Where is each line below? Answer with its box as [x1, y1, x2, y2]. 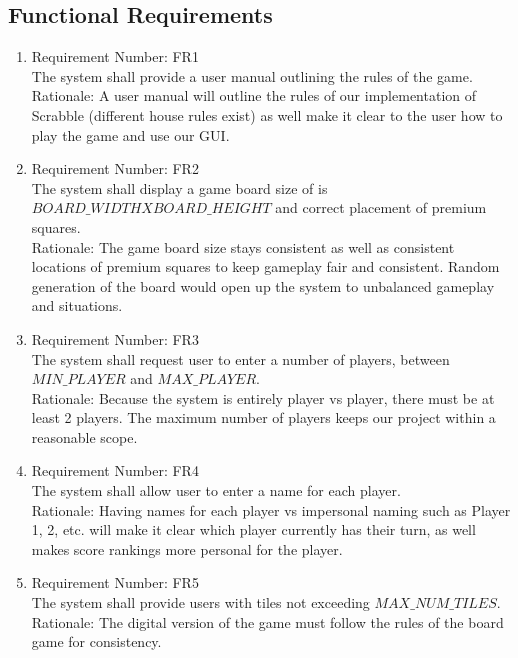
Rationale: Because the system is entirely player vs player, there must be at [31, 387, 495, 408]
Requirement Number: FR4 [31, 460, 199, 481]
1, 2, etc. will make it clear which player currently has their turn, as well [31, 519, 476, 540]
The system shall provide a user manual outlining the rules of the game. [31, 65, 473, 86]
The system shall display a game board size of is [31, 177, 328, 198]
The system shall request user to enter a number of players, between [31, 348, 450, 369]
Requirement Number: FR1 [31, 46, 199, 67]
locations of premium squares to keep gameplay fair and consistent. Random [31, 256, 500, 277]
